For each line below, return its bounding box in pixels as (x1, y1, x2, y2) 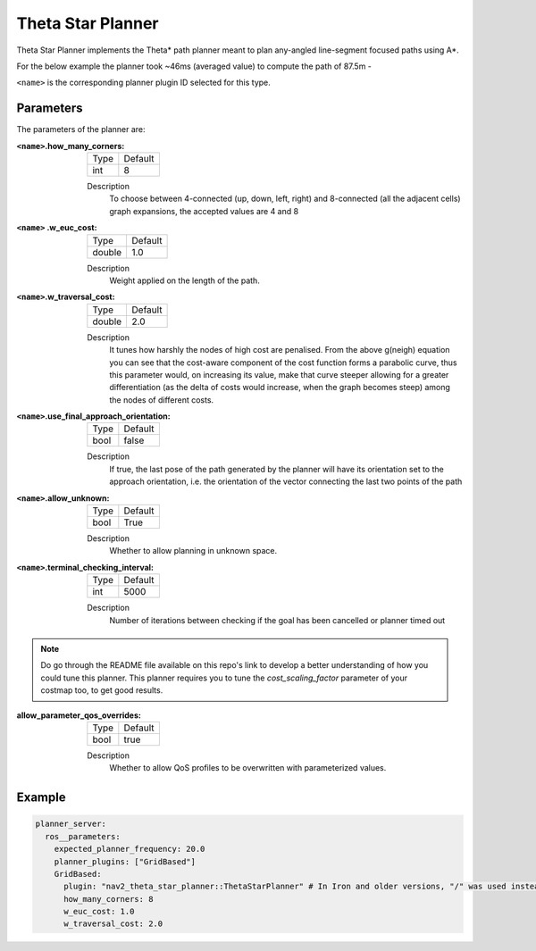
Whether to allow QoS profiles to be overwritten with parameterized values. (109, 763, 387, 773)
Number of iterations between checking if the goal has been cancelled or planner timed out (109, 614, 446, 625)
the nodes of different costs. (109, 394, 214, 405)
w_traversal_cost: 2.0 (63, 919, 163, 929)
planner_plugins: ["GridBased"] (54, 856, 197, 866)
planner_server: (35, 819, 107, 830)
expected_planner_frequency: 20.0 (54, 844, 205, 855)
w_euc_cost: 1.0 (63, 906, 135, 917)
